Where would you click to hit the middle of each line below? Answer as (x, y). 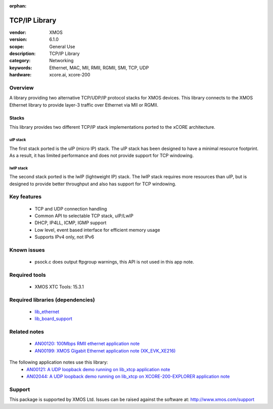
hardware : (20, 75)
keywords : (21, 68)
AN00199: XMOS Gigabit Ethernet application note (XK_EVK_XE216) (105, 350)
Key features (26, 197)
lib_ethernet (47, 312)
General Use (62, 46)
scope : (17, 46)
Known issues (27, 250)
